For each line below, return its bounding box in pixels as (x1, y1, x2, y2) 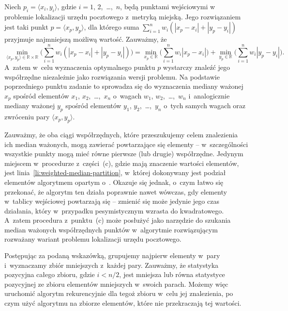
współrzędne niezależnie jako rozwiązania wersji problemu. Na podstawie (4, 71, 220, 82)
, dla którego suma (84, 22, 139, 32)
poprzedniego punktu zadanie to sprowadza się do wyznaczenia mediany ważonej (4, 81, 243, 91)
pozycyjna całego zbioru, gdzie (4, 269, 95, 279)
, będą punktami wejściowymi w (120, 1, 215, 11)
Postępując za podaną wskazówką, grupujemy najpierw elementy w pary (4, 250, 220, 261)
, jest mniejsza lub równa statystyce (119, 269, 225, 279)
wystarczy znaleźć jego (163, 62, 230, 72)
